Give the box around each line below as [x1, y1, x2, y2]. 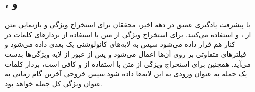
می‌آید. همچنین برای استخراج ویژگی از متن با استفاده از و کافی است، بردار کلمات [5, 58, 251, 69]
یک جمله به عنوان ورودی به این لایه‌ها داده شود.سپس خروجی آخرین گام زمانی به [5, 68, 247, 79]
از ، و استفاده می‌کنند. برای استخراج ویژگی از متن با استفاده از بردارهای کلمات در [5, 29, 251, 39]
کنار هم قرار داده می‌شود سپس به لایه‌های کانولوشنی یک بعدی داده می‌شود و [5, 39, 235, 49]
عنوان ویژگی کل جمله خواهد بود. [5, 78, 103, 88]
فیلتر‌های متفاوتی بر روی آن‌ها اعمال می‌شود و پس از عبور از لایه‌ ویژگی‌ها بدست [5, 48, 246, 59]
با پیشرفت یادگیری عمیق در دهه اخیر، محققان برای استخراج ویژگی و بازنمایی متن [5, 19, 250, 30]
